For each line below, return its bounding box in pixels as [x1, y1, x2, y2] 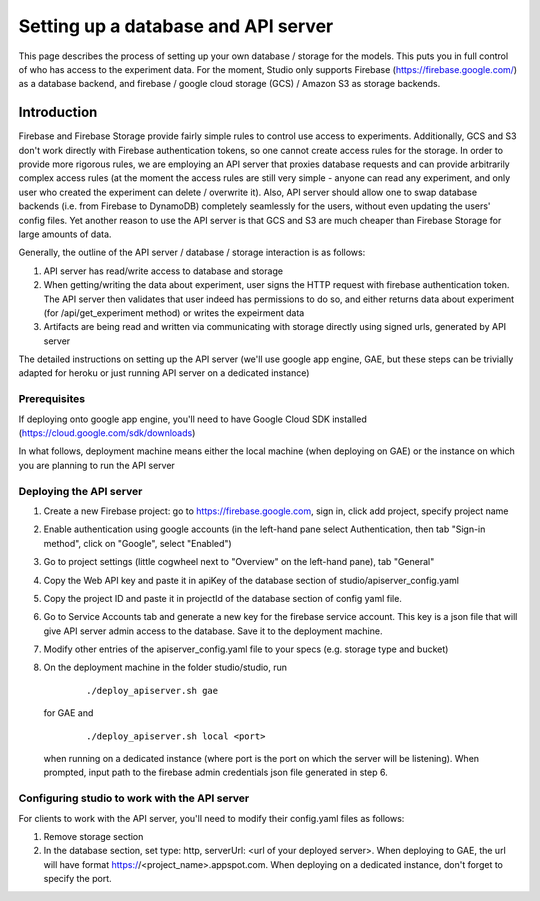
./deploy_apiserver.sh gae [86, 685, 219, 696]
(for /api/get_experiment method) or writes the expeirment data [43, 306, 305, 319]
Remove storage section [43, 830, 144, 842]
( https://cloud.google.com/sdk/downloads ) [18, 427, 196, 439]
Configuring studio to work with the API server [18, 791, 250, 805]
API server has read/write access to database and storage [43, 265, 284, 277]
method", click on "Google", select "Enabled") [43, 537, 232, 549]
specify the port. [43, 873, 112, 885]
